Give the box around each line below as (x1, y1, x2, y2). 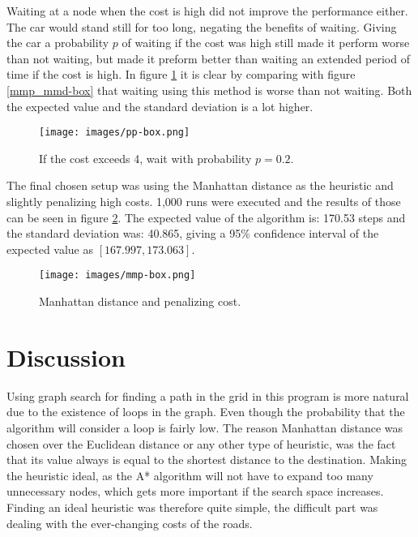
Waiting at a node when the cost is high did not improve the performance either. (6, 2, 408, 19)
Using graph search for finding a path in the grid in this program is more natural (6, 387, 409, 404)
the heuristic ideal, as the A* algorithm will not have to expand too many (6, 466, 373, 483)
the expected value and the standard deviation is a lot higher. (6, 97, 313, 114)
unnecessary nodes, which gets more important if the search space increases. (6, 483, 384, 500)
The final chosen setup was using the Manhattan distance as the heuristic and (6, 177, 394, 194)
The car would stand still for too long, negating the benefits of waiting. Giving (6, 18, 397, 35)
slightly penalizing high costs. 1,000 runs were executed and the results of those (6, 193, 401, 209)
